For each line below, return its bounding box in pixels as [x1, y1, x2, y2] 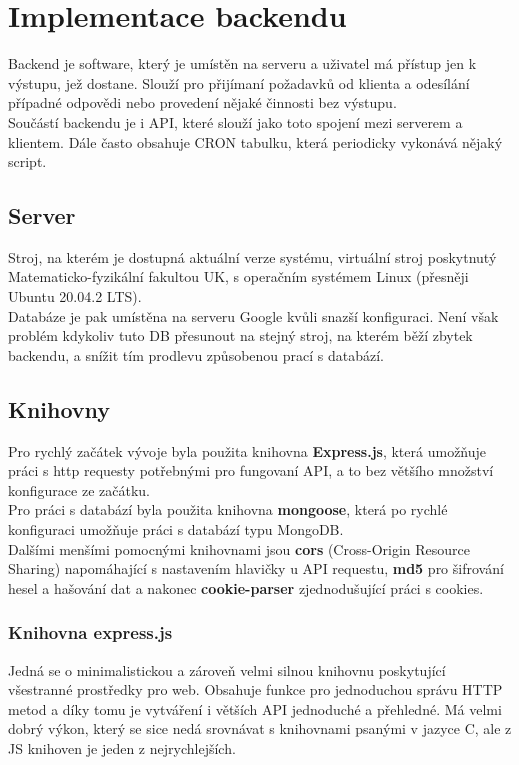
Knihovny [8, 393, 111, 424]
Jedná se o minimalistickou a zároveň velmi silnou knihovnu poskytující [8, 659, 446, 680]
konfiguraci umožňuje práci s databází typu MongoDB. [8, 519, 344, 540]
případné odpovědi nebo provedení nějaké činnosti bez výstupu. [8, 92, 397, 113]
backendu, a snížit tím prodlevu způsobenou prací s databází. [8, 344, 385, 365]
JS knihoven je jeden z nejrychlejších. [8, 738, 236, 758]
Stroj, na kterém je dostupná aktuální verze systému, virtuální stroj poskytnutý [8, 246, 497, 267]
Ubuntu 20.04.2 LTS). [8, 286, 142, 307]
